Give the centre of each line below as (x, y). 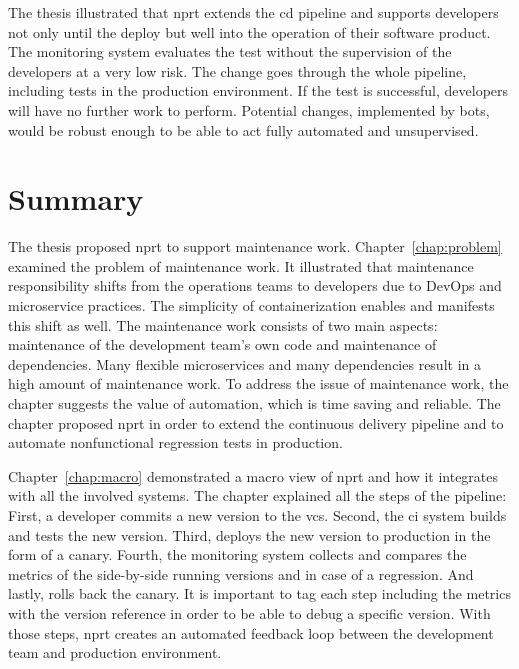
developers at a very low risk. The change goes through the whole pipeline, (237, 70)
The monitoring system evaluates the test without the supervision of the (230, 51)
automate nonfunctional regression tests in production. (175, 442)
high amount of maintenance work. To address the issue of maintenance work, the (258, 383)
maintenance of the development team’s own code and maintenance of (222, 344)
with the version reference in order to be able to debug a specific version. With (249, 612)
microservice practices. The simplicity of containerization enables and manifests (251, 305)
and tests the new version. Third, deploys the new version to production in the (249, 534)
